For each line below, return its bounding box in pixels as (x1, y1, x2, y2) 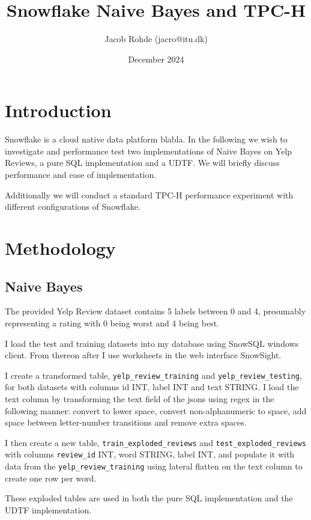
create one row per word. (5, 471, 97, 484)
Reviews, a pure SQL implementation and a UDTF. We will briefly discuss (5, 156, 280, 169)
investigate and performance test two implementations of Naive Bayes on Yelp (5, 144, 292, 157)
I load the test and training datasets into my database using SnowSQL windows (5, 337, 299, 349)
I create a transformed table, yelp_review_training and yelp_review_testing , (5, 369, 302, 381)
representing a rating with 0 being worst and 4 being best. (5, 316, 220, 329)
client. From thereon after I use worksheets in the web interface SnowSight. (5, 349, 282, 361)
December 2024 (128, 52, 184, 65)
